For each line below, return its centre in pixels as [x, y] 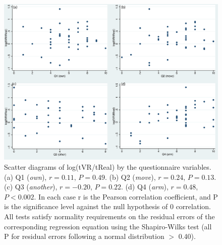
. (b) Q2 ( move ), [130, 177]
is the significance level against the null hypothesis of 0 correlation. [107, 206]
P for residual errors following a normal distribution [84, 236]
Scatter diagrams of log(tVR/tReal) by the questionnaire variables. [108, 167]
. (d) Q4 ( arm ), [145, 187]
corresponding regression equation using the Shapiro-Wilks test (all [108, 226]
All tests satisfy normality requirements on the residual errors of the [109, 216]
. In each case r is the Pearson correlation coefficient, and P [126, 196]
